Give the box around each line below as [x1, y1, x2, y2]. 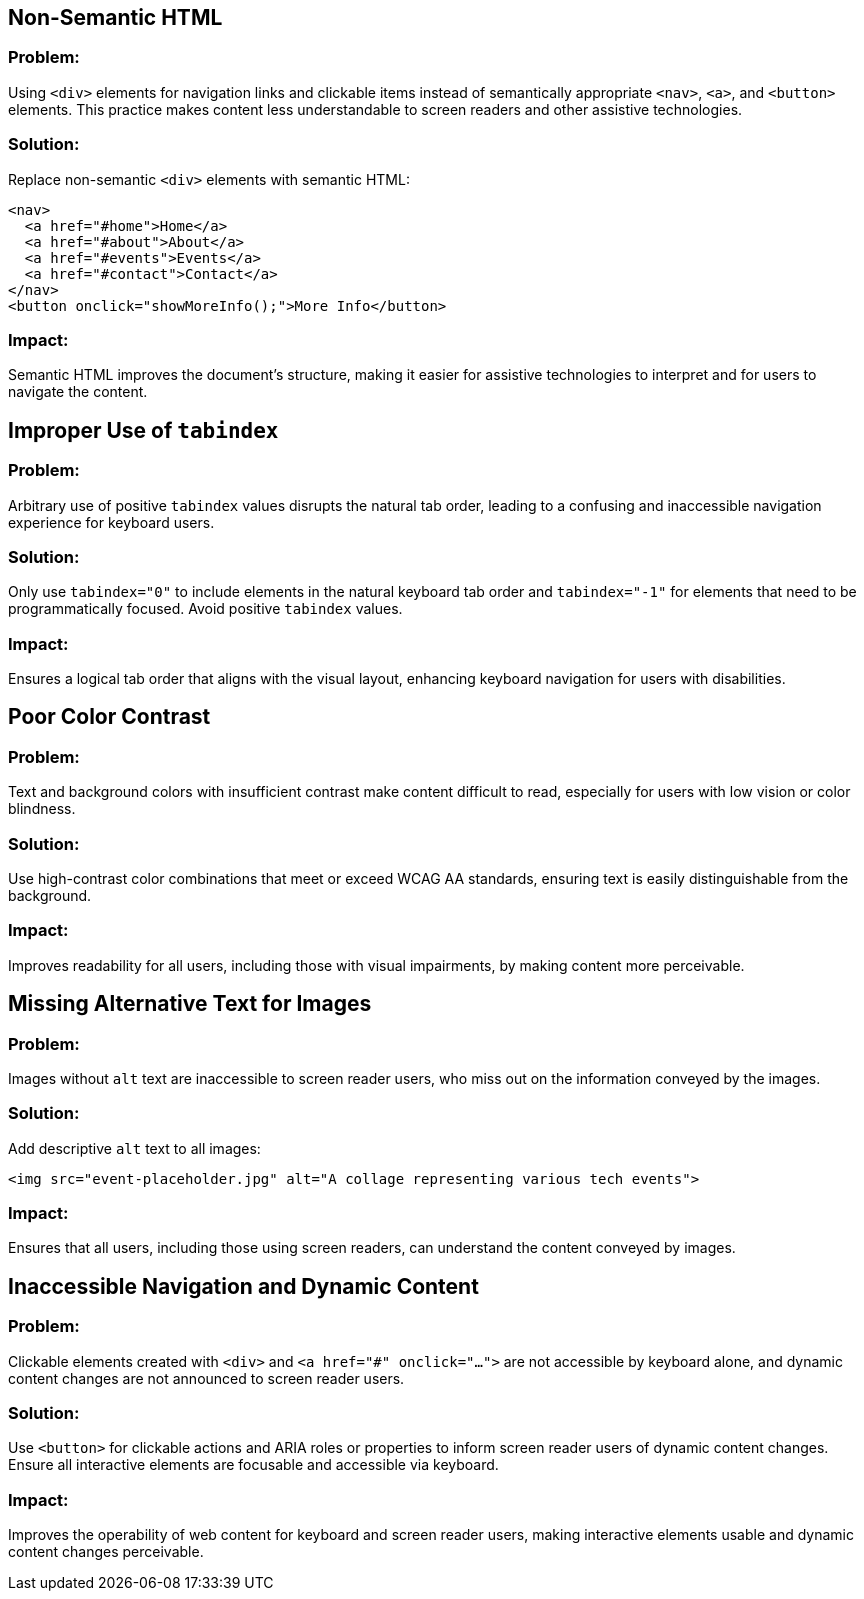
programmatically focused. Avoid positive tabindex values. [8, 600, 403, 618]
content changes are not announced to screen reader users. [8, 1369, 405, 1387]
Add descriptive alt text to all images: [8, 1139, 261, 1157]
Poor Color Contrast [8, 704, 211, 730]
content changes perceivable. [8, 1543, 204, 1561]
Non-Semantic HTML [8, 5, 223, 30]
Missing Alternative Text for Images [8, 991, 372, 1017]
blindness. [8, 800, 76, 818]
